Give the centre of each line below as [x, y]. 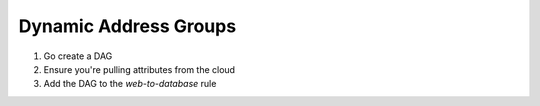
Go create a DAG [78, 56]
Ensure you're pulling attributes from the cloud [139, 69]
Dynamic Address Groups [127, 26]
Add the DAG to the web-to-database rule [130, 84]
